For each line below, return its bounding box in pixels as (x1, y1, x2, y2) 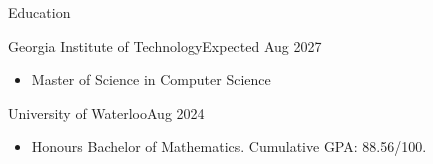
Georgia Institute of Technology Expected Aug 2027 (8, 35, 322, 56)
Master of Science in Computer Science (31, 69, 271, 90)
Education (8, 2, 71, 22)
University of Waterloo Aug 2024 (8, 102, 205, 123)
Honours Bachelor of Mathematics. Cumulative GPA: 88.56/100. (31, 136, 427, 157)
